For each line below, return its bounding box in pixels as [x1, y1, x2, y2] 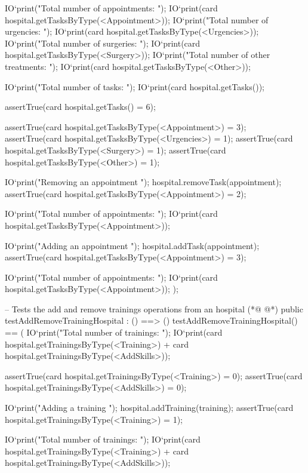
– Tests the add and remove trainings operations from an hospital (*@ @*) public [5, 302, 303, 315]
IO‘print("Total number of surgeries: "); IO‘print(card [5, 36, 201, 49]
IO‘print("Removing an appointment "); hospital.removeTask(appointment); [5, 176, 282, 188]
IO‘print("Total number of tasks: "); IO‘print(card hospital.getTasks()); [5, 80, 264, 93]
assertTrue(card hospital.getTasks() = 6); [5, 100, 156, 113]
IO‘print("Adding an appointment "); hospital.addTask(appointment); [5, 239, 260, 251]
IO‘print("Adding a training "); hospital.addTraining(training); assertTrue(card [5, 401, 294, 414]
